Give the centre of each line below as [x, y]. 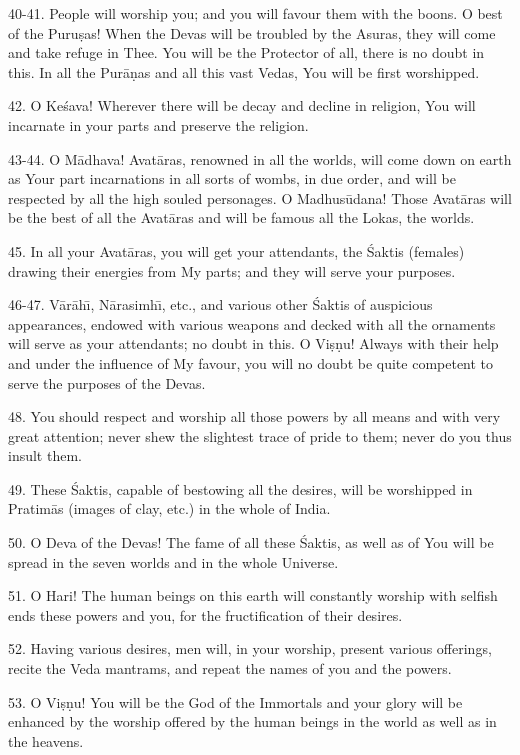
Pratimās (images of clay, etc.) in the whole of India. [169, 508]
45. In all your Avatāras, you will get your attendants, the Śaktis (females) [236, 250]
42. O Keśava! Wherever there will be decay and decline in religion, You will [242, 105]
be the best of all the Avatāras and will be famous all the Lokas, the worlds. [241, 217]
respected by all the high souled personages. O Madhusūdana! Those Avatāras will [260, 197]
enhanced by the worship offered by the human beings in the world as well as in [252, 721]
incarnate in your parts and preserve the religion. [158, 124]
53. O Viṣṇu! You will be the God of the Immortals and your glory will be [235, 701]
